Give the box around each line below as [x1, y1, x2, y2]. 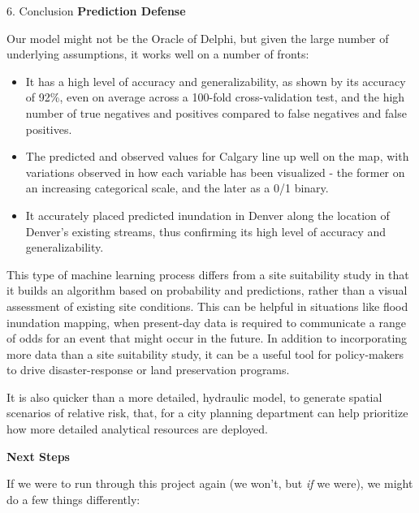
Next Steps [6, 447, 70, 464]
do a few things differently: [6, 490, 140, 507]
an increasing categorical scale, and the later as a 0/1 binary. [25, 179, 329, 196]
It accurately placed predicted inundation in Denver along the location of [25, 206, 390, 223]
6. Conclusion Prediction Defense [6, 2, 186, 19]
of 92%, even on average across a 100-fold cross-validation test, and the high [25, 88, 405, 106]
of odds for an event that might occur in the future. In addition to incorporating [6, 330, 408, 347]
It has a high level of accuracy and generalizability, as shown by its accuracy [25, 72, 406, 89]
